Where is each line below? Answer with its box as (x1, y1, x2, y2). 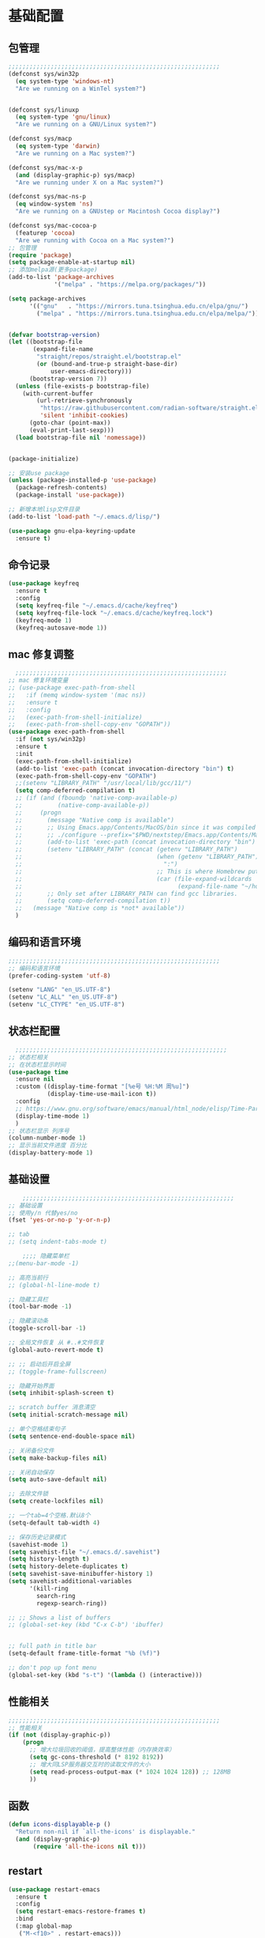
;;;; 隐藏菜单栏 (22, 1252, 69, 1260)
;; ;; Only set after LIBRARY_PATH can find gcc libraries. (15, 890, 238, 897)
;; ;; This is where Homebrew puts (15, 867, 263, 875)
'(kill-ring (28, 1585, 69, 1592)
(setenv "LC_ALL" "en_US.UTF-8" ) (8, 993, 118, 1001)
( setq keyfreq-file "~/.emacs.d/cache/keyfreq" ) (15, 602, 178, 610)
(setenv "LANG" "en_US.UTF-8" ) (8, 986, 111, 994)
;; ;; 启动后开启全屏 (8, 1360, 71, 1368)
